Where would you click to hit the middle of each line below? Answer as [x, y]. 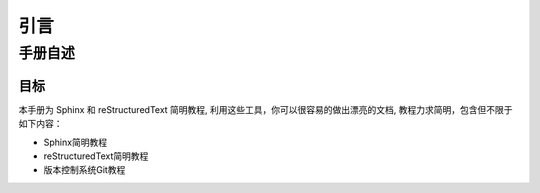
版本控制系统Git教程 [84, 170]
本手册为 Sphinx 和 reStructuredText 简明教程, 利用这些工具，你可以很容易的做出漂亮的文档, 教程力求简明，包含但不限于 [266, 109]
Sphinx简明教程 [75, 142]
